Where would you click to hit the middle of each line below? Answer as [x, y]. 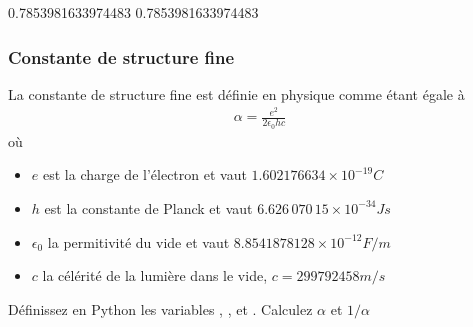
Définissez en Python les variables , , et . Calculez [160, 308]
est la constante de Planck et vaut [148, 207]
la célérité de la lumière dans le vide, [155, 275]
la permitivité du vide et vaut [138, 241]
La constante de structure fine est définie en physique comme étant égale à [236, 93]
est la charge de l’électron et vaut [144, 174]
